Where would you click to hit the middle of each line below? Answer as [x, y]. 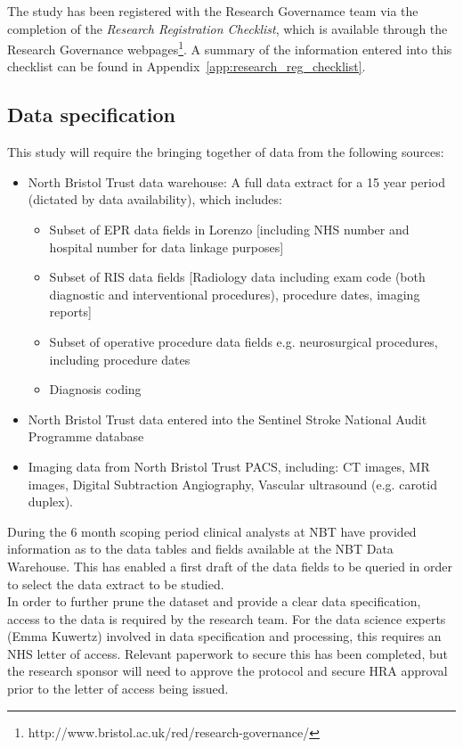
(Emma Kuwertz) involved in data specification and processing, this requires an [224, 636]
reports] [70, 312]
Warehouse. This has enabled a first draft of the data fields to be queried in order [230, 566]
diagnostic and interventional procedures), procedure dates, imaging [235, 294]
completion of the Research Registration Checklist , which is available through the [227, 28]
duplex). [50, 501]
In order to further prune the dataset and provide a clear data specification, [214, 601]
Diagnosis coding [95, 389]
